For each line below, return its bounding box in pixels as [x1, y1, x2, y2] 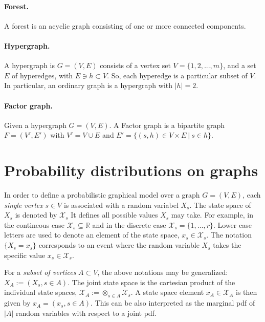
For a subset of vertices [4, 267, 76, 277]
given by [4, 297, 31, 308]
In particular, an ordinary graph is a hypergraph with [4, 80, 173, 91]
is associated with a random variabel [63, 199, 179, 210]
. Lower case [213, 219, 252, 230]
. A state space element [130, 287, 204, 297]
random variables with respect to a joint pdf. [15, 307, 157, 318]
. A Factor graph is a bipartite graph [109, 119, 225, 130]
